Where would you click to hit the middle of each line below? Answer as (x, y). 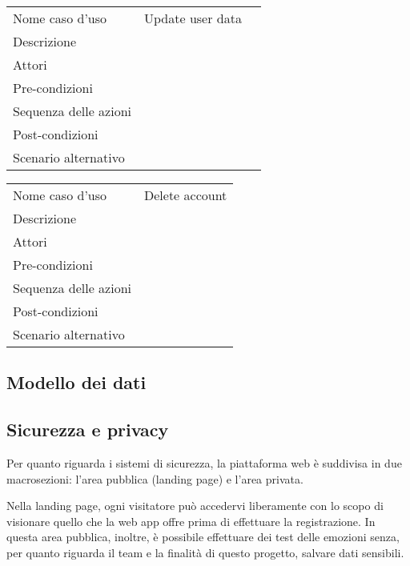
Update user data (193, 18)
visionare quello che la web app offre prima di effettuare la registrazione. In (191, 521)
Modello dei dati (76, 382)
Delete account (186, 195)
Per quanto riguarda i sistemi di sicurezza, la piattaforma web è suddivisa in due (204, 462)
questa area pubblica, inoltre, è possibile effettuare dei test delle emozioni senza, (203, 537)
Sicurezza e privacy (88, 430)
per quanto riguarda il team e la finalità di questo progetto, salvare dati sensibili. (205, 552)
